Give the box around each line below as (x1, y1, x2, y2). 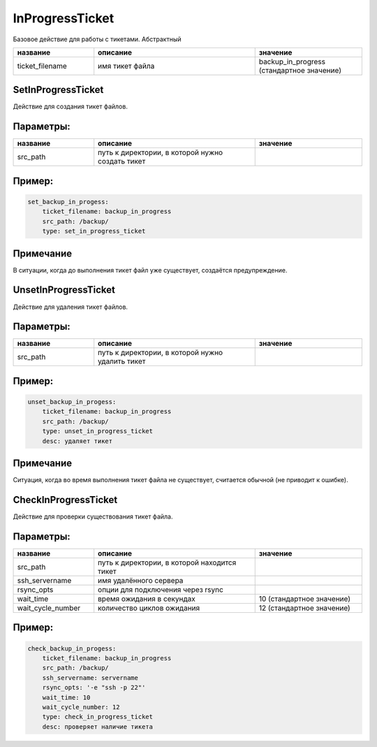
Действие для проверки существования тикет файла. (13, 512, 173, 521)
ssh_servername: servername (42, 674, 139, 681)
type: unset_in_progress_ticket (42, 427, 154, 435)
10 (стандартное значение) (258, 594, 351, 604)
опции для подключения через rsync (98, 584, 223, 594)
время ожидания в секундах (98, 594, 195, 604)
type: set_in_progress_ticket (42, 227, 146, 235)
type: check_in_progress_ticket (42, 713, 154, 721)
